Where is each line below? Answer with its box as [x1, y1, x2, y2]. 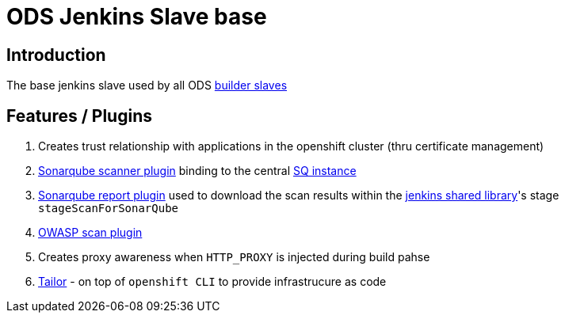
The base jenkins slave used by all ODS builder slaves [6, 78, 288, 93]
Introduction [6, 44, 106, 65]
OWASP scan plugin [38, 226, 143, 240]
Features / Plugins [6, 105, 152, 126]
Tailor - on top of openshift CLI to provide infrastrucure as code [38, 275, 387, 289]
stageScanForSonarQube [38, 202, 179, 215]
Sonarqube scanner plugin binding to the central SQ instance [38, 164, 357, 178]
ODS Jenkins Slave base [6, 3, 267, 30]
